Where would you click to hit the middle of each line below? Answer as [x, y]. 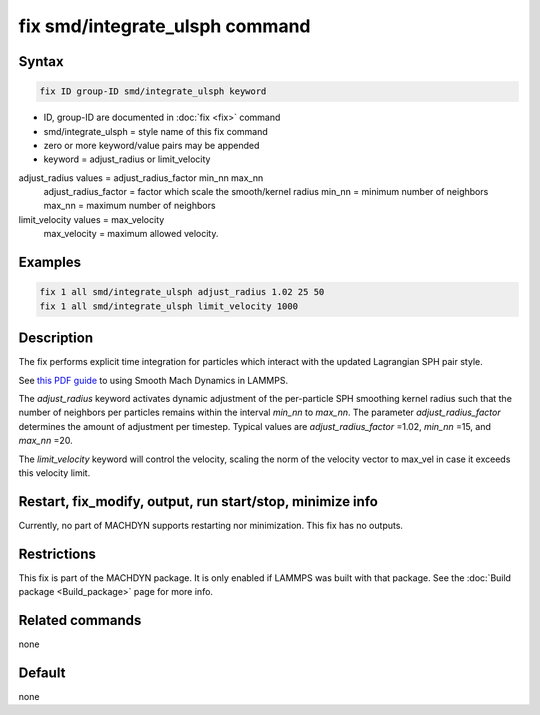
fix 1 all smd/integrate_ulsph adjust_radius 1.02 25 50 [182, 292]
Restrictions [57, 553]
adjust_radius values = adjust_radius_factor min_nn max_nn [141, 177]
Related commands [80, 620]
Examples [50, 262]
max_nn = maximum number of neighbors [129, 206]
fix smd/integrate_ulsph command [164, 26]
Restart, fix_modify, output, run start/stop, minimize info [198, 501]
